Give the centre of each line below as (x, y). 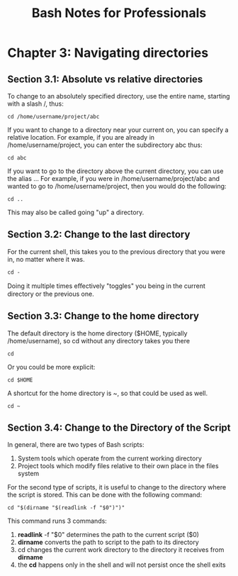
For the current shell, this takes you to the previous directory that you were (116, 251)
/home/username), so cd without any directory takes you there (98, 340)
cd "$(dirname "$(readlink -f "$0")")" (66, 508)
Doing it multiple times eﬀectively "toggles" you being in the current (106, 286)
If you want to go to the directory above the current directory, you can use (115, 171)
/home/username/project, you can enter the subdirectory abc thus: (105, 145)
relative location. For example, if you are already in (81, 137)
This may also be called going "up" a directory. (76, 212)
